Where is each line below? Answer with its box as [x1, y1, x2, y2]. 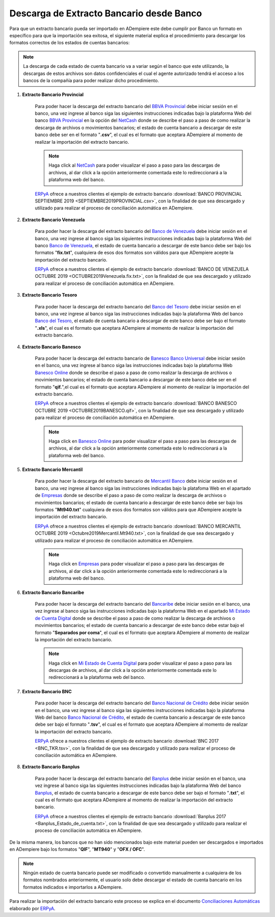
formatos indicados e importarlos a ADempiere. [23, 884, 123, 890]
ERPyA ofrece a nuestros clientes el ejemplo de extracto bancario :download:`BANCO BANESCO [35, 400, 237, 406]
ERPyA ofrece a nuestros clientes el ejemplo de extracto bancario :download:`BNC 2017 [35, 738, 219, 744]
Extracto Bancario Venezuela [22, 217, 85, 223]
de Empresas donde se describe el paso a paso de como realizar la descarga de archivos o [35, 492, 227, 499]
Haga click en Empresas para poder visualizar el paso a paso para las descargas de [48, 561, 225, 567]
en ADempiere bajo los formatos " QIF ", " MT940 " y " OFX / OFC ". [9, 846, 145, 852]
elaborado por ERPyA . [9, 905, 56, 911]
